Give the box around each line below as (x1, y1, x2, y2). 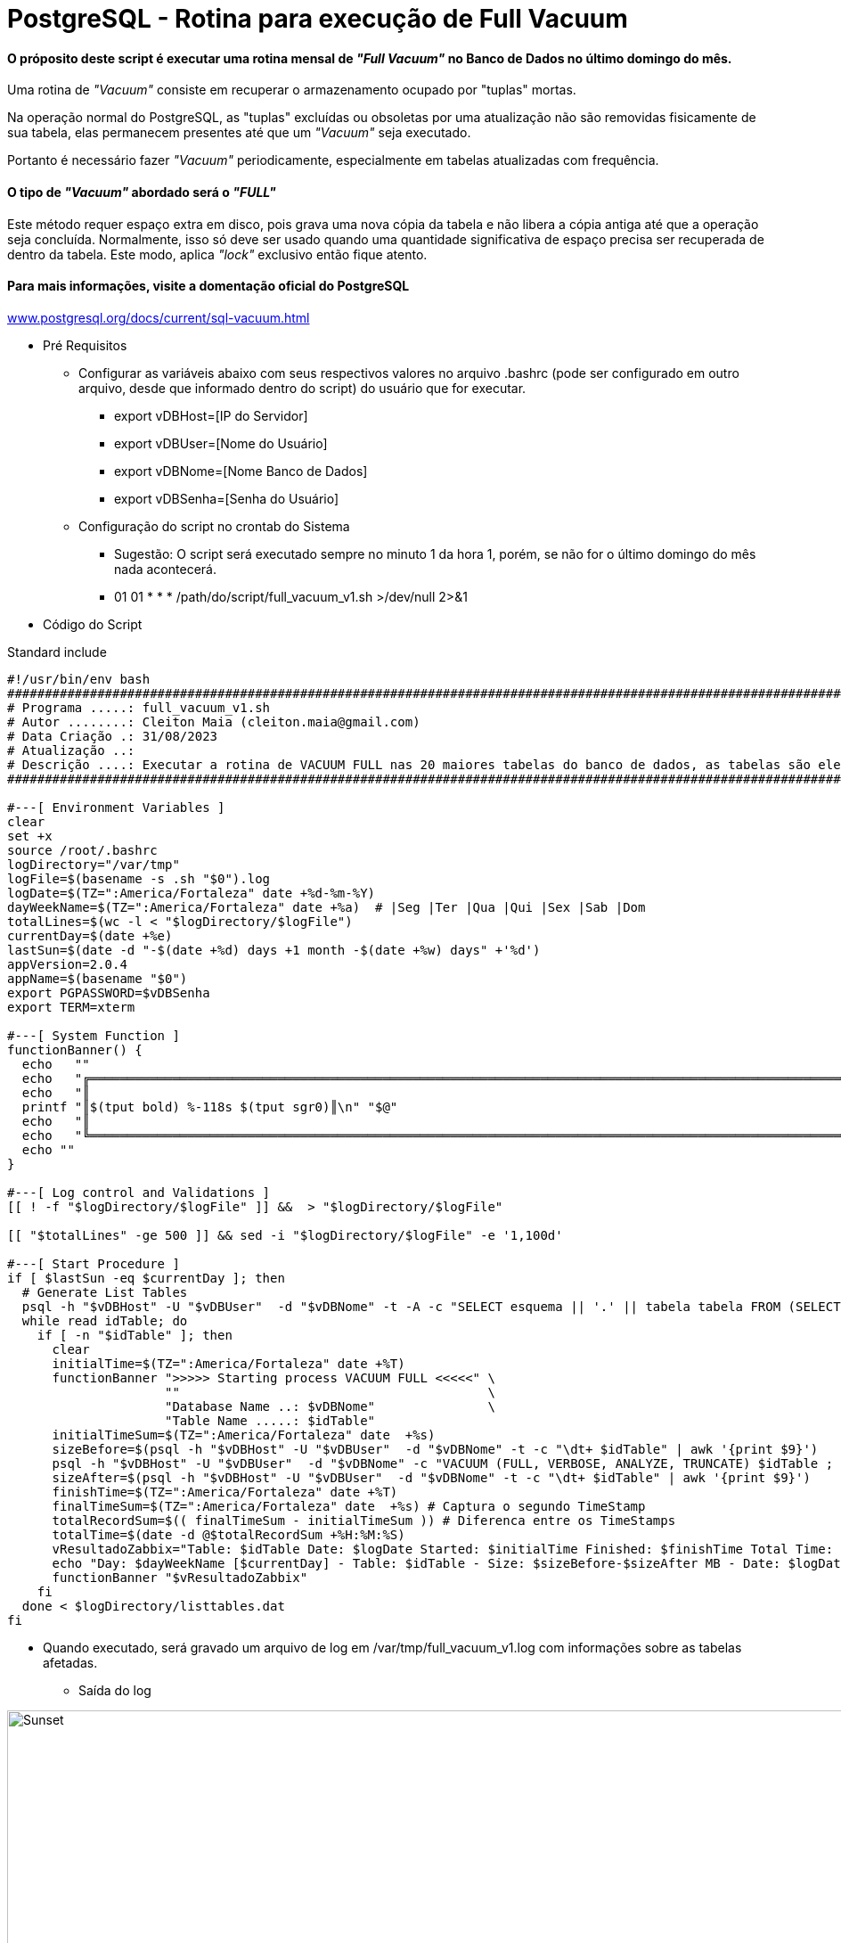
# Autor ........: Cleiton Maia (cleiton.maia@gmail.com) (7, 714, 420, 729)
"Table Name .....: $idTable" (165, 1413, 376, 1428)
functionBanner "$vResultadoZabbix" (52, 1570, 308, 1585)
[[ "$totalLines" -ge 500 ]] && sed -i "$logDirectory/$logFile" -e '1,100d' (7, 1227, 563, 1242)
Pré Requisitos (43, 337, 127, 353)
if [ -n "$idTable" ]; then (37, 1327, 233, 1342)
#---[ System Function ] (7, 1028, 180, 1043)
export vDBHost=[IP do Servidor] (114, 407, 308, 423)
